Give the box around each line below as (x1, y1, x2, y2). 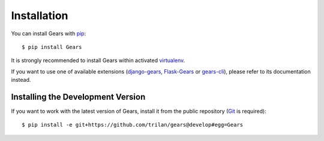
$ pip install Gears (22, 44, 82, 50)
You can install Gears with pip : (11, 30, 86, 37)
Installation (11, 9, 68, 22)
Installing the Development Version (11, 91, 146, 102)
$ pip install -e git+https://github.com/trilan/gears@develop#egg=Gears (22, 121, 244, 128)
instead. (11, 76, 31, 84)
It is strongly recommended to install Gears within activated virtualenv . (11, 57, 185, 64)
